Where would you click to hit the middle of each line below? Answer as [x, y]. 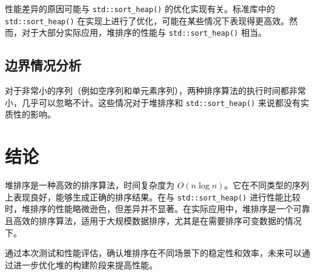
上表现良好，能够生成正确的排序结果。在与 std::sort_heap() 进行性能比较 [153, 197]
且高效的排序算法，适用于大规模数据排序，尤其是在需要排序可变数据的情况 [153, 220]
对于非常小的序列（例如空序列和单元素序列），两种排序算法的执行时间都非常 [155, 91]
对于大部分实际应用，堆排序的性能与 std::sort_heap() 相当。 [144, 32]
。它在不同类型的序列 [267, 185]
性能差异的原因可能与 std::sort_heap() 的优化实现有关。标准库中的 [140, 8]
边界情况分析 [43, 65]
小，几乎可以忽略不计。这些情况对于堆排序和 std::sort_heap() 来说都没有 [153, 102]
